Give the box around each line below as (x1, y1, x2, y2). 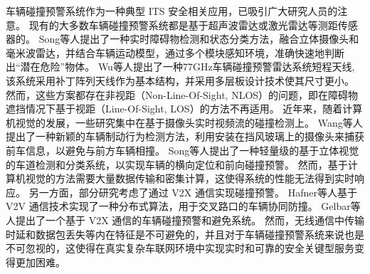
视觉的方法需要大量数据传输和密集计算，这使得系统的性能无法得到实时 (25, 171, 354, 186)
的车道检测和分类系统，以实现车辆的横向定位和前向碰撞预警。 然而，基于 (6, 157, 348, 172)
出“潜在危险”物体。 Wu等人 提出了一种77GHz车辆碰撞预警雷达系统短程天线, (6, 59, 355, 74)
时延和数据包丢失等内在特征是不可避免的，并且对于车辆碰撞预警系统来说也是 (6, 226, 364, 241)
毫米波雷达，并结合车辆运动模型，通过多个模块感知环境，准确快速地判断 (6, 45, 344, 60)
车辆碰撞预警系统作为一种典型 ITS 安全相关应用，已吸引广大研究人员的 (6, 4, 338, 18)
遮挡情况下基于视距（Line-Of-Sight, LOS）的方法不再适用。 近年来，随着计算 (6, 101, 363, 116)
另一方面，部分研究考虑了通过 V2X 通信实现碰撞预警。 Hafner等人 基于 (28, 184, 357, 199)
